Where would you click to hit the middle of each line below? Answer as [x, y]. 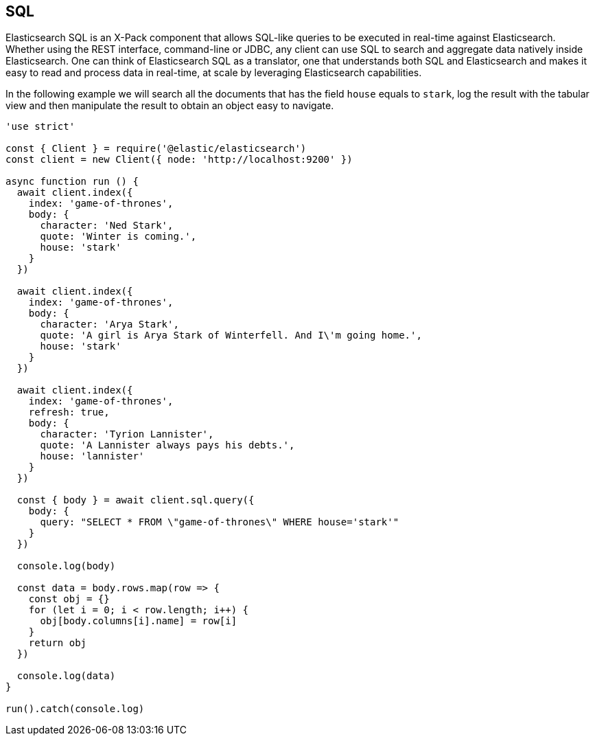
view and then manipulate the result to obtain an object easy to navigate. [170, 106]
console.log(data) [66, 676]
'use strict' [40, 127]
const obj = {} [69, 599]
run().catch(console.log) [75, 709]
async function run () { [72, 182]
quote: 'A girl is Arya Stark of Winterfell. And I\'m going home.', [231, 335]
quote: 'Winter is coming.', [118, 237]
